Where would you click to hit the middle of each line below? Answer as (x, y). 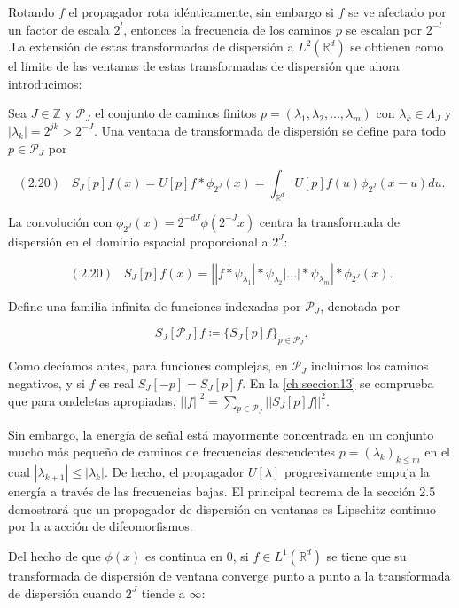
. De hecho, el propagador (174, 472)
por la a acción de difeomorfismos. (101, 526)
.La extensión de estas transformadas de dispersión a (151, 47)
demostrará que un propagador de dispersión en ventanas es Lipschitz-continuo (222, 508)
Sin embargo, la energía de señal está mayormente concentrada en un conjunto (221, 434)
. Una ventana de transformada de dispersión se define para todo (269, 130)
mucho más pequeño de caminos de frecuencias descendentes (172, 452)
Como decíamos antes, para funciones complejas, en (148, 366)
